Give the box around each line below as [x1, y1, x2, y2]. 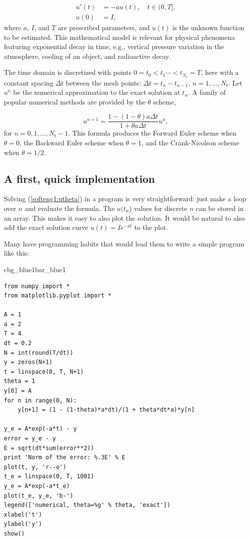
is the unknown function [172, 22, 245, 33]
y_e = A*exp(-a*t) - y [4, 425, 77, 433]
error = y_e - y [4, 435, 56, 442]
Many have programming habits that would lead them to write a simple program [4, 238, 245, 248]
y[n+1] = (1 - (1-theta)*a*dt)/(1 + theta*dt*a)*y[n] [17, 406, 195, 414]
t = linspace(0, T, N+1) [4, 368, 84, 375]
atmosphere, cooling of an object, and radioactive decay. [4, 51, 171, 61]
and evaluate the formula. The [25, 203, 115, 213]
